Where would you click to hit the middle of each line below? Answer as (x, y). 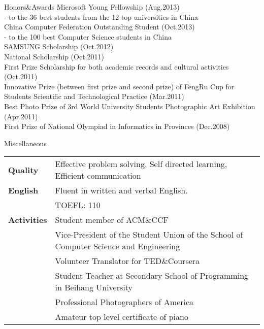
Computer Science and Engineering (118, 246)
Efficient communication (98, 176)
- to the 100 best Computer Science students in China (88, 36)
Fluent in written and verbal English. (121, 190)
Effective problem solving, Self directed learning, (141, 164)
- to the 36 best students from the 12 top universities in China (101, 17)
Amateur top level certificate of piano (122, 317)
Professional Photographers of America (124, 302)
